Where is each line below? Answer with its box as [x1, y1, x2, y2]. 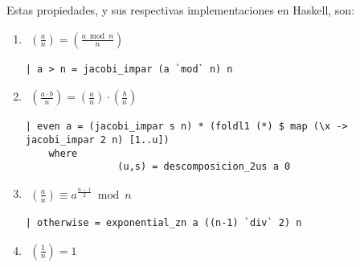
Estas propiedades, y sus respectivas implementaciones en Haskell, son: [6, 2, 355, 18]
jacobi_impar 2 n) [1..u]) [25, 133, 170, 146]
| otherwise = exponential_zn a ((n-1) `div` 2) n [25, 216, 302, 228]
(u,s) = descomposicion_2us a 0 [117, 161, 291, 173]
